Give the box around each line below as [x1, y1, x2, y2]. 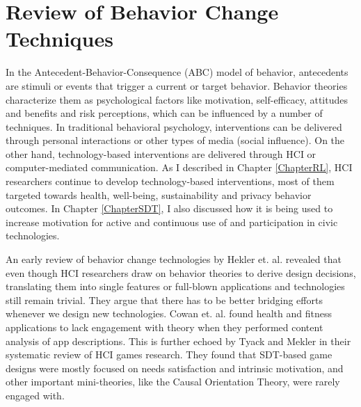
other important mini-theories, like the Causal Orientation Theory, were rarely [6, 374, 340, 389]
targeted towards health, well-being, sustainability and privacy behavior [6, 187, 312, 202]
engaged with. [6, 388, 65, 402]
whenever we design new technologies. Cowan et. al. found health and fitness [6, 306, 332, 321]
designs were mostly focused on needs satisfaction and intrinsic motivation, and [6, 360, 344, 375]
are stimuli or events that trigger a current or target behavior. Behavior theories [6, 78, 348, 93]
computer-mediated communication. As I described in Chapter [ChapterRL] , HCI [6, 160, 353, 175]
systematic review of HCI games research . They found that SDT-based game [6, 347, 332, 362]
